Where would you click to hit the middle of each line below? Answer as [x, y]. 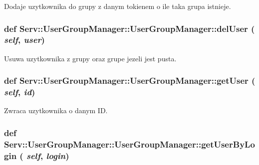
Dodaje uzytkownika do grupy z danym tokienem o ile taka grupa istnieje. [118, 6]
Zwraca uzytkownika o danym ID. [56, 110]
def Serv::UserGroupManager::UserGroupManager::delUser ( [129, 28]
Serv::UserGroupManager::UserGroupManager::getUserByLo [129, 144]
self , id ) [20, 92]
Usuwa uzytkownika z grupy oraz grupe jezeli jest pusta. [90, 58]
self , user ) [24, 40]
